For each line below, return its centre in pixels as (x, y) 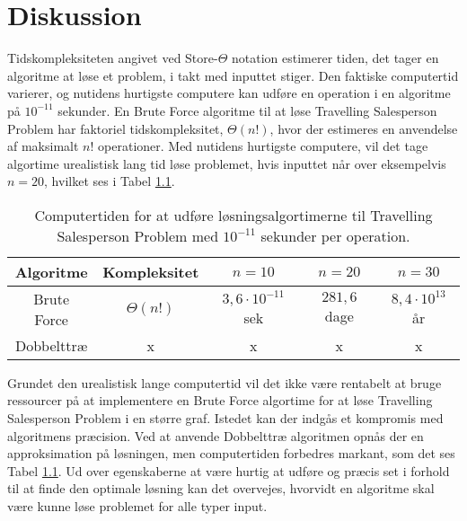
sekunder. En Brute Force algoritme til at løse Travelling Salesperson (247, 110)
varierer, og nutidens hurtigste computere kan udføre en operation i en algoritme (229, 93)
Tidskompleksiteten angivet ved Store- (113, 58)
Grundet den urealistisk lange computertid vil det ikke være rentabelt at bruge (225, 382)
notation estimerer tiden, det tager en (335, 58)
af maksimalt (43, 146)
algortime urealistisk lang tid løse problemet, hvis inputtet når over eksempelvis (227, 163)
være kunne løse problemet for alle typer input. (137, 506)
